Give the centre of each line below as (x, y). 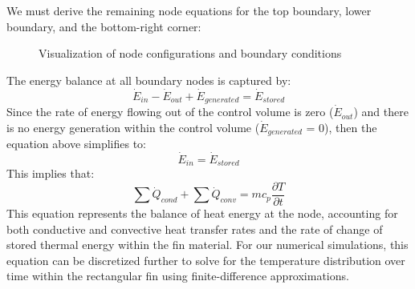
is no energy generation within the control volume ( (133, 127)
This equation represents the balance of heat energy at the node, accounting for (202, 213)
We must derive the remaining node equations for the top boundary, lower (189, 10)
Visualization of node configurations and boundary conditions (190, 53)
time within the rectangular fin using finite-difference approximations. (178, 276)
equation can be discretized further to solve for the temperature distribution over (206, 260)
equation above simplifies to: (76, 144)
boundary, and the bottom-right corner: (104, 26)
